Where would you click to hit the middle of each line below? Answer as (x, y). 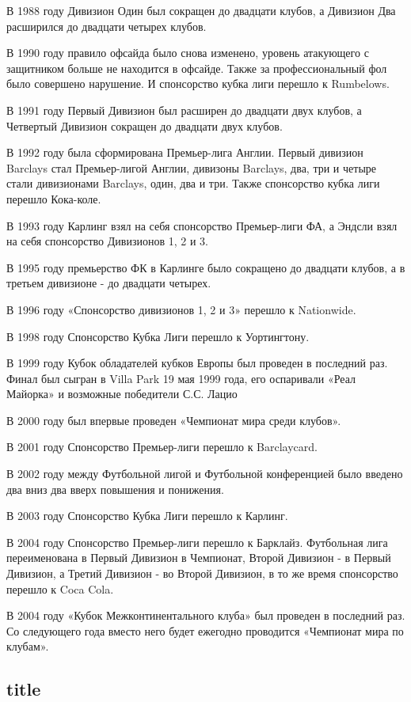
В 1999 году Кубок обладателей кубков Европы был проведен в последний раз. (197, 363)
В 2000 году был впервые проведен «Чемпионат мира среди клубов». (174, 420)
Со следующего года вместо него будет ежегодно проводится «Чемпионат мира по (205, 630)
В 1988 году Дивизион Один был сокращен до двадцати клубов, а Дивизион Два (201, 10)
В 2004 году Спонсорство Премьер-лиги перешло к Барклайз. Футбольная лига (197, 542)
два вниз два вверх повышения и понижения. (115, 489)
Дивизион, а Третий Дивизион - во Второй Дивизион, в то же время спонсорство (202, 573)
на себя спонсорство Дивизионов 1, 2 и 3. (107, 241)
